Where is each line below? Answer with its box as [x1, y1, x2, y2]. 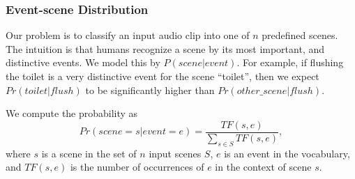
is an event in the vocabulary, [224, 146, 350, 160]
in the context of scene [215, 159, 312, 174]
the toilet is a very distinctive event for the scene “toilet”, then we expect [6, 69, 319, 83]
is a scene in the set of [41, 146, 137, 160]
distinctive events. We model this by [6, 55, 160, 70]
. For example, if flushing [236, 55, 344, 70]
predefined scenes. [262, 28, 338, 42]
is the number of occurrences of [70, 159, 204, 174]
